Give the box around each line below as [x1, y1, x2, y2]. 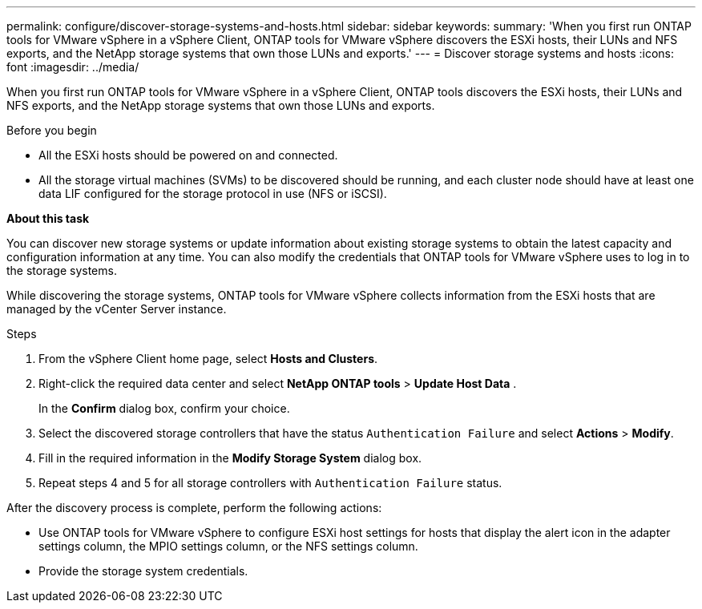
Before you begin [6, 123, 97, 137]
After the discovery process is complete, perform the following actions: [6, 501, 382, 514]
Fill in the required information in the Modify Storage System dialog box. [38, 451, 422, 465]
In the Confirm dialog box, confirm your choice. [38, 401, 290, 415]
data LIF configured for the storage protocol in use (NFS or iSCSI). [38, 187, 387, 200]
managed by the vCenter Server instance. [6, 302, 227, 316]
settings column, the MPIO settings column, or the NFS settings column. [38, 539, 418, 553]
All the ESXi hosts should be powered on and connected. [38, 148, 338, 162]
